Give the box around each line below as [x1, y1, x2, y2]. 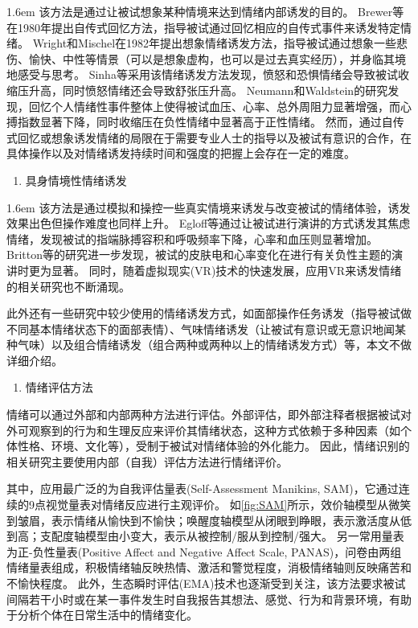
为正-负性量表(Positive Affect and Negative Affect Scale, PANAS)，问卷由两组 [6, 543, 402, 560]
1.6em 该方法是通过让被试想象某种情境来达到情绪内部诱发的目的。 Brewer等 [6, 3, 404, 19]
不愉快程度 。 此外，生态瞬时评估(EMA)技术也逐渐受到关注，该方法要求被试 [6, 575, 406, 591]
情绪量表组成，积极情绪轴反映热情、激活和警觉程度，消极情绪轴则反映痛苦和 [6, 559, 412, 576]
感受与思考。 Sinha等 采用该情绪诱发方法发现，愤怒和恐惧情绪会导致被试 [17, 66, 398, 83]
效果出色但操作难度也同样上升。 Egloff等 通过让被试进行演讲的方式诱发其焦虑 [6, 215, 411, 232]
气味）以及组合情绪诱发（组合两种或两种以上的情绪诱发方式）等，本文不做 [17, 336, 412, 353]
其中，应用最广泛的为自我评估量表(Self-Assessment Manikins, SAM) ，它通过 [6, 480, 399, 497]
